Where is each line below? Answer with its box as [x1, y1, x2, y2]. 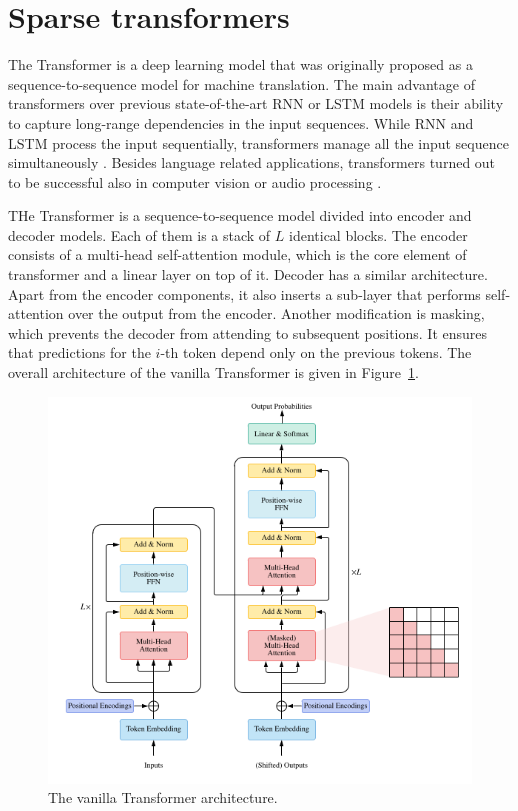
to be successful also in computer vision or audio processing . [8, 171, 382, 192]
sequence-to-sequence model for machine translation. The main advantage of [8, 73, 475, 94]
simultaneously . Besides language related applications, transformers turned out [8, 152, 496, 173]
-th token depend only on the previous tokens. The [160, 342, 472, 363]
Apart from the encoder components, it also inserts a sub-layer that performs [8, 283, 481, 304]
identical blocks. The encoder [289, 224, 468, 245]
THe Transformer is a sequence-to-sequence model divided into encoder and [8, 205, 472, 226]
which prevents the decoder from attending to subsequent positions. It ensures [8, 322, 488, 343]
